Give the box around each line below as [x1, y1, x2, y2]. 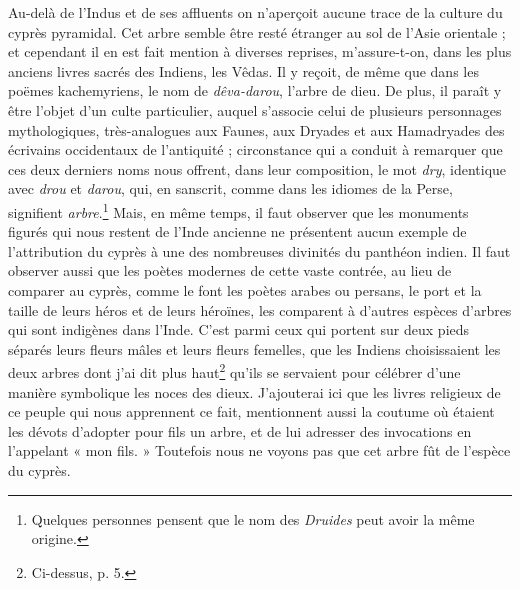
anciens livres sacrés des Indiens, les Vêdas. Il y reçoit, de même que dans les [8, 60, 479, 81]
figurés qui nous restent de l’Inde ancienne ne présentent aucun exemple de [8, 221, 467, 242]
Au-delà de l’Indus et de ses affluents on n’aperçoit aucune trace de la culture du [8, 2, 503, 22]
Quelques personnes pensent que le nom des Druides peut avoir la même [31, 508, 475, 529]
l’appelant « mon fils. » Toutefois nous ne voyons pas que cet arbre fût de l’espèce [8, 440, 511, 461]
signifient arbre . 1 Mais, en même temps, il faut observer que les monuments [8, 198, 469, 222]
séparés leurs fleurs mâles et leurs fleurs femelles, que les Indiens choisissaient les [8, 338, 501, 359]
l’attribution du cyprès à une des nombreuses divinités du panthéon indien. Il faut [8, 240, 511, 261]
